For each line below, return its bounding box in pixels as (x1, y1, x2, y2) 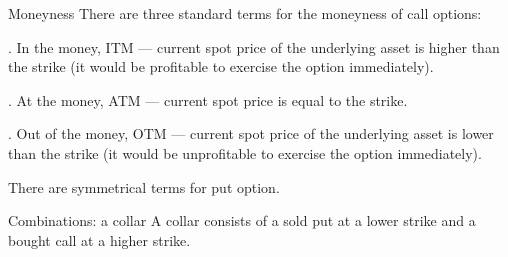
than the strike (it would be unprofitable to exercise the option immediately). (8, 142, 482, 163)
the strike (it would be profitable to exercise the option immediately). (8, 56, 434, 77)
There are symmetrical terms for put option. (8, 176, 280, 197)
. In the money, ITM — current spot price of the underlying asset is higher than (8, 36, 500, 57)
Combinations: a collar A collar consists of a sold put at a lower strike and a (8, 210, 476, 231)
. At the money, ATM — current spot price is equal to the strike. (8, 89, 408, 110)
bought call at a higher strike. (8, 229, 191, 250)
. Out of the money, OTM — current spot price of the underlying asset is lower (8, 123, 494, 144)
